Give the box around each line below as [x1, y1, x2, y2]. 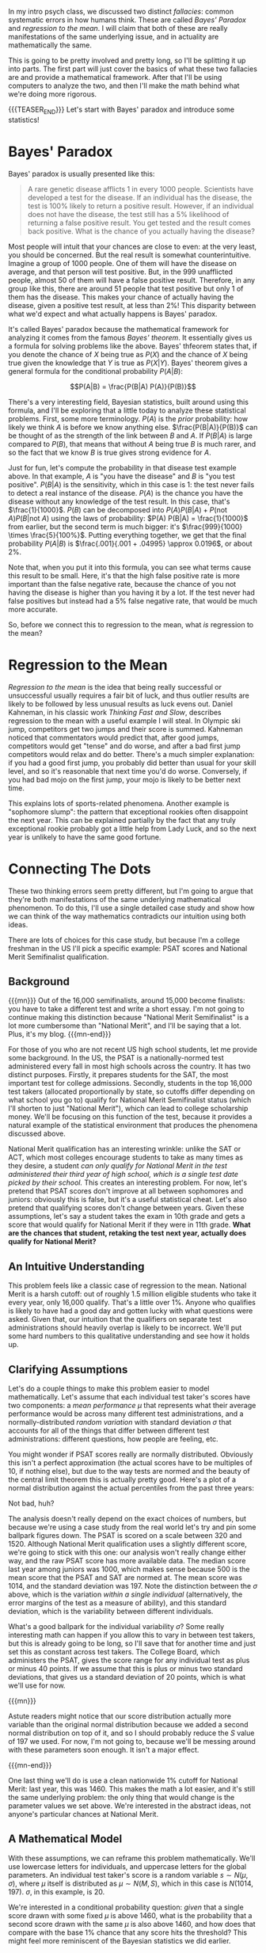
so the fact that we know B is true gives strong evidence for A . [8, 447, 211, 457]
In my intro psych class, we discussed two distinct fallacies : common [8, 7, 234, 16]
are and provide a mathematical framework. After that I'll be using [8, 73, 222, 82]
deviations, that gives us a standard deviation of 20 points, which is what [8, 1673, 246, 1682]
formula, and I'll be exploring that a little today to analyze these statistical [8, 405, 247, 415]
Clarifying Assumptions [8, 1362, 128, 1376]
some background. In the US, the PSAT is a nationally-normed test [8, 1053, 224, 1063]
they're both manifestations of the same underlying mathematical [8, 894, 222, 904]
